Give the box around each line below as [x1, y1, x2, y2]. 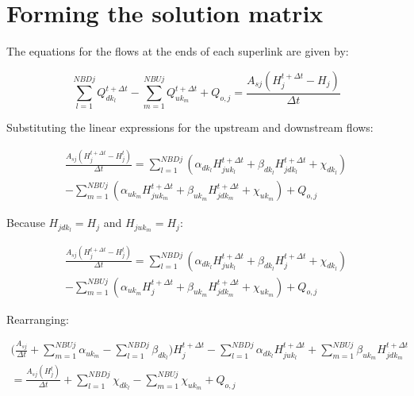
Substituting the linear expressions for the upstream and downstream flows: [6, 119, 374, 136]
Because [6, 214, 45, 231]
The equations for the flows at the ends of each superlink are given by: [6, 43, 349, 60]
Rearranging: [6, 310, 69, 327]
